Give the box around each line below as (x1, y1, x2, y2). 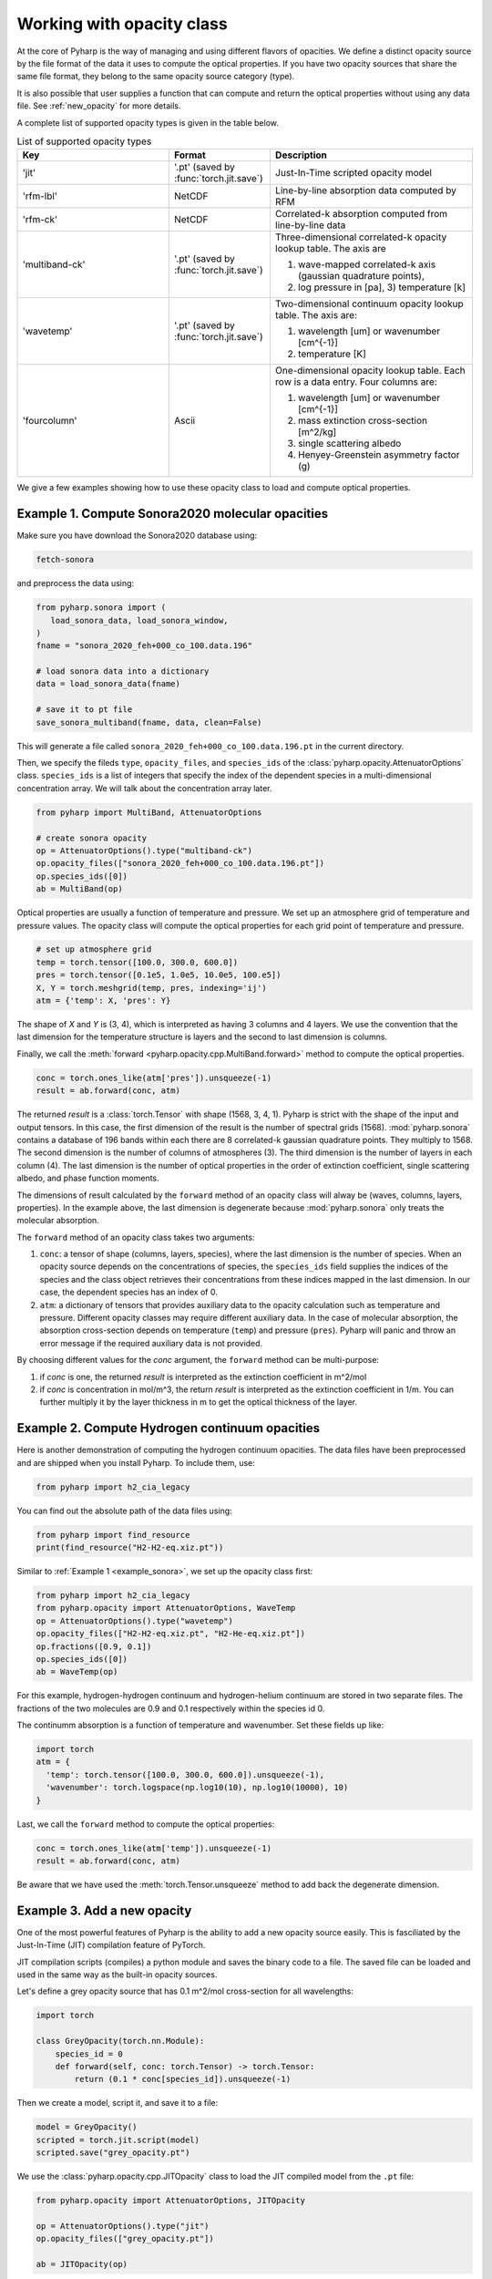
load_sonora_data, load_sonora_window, (50, 615, 229, 625)
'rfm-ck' (22, 213, 58, 226)
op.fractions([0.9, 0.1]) (36, 1641, 152, 1652)
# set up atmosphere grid (36, 944, 152, 954)
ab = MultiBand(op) (36, 884, 123, 894)
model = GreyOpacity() (36, 2122, 138, 2132)
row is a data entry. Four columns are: (274, 376, 437, 388)
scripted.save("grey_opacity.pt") (36, 2148, 190, 2158)
